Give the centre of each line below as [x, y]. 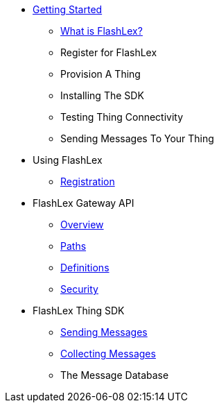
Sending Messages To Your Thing [137, 138]
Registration [88, 181]
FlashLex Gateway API [84, 203]
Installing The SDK [102, 95]
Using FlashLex [68, 160]
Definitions [85, 267]
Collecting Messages [108, 354]
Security [79, 289]
